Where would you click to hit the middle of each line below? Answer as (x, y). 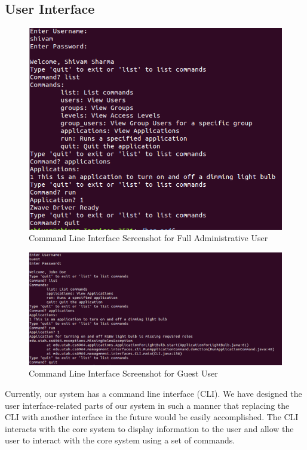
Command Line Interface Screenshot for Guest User (123, 373)
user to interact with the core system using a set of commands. (120, 440)
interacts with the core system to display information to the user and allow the (149, 428)
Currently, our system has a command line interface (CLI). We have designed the (153, 394)
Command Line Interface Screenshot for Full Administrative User (148, 238)
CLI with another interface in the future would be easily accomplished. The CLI (152, 417)
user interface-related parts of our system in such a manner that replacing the (147, 405)
